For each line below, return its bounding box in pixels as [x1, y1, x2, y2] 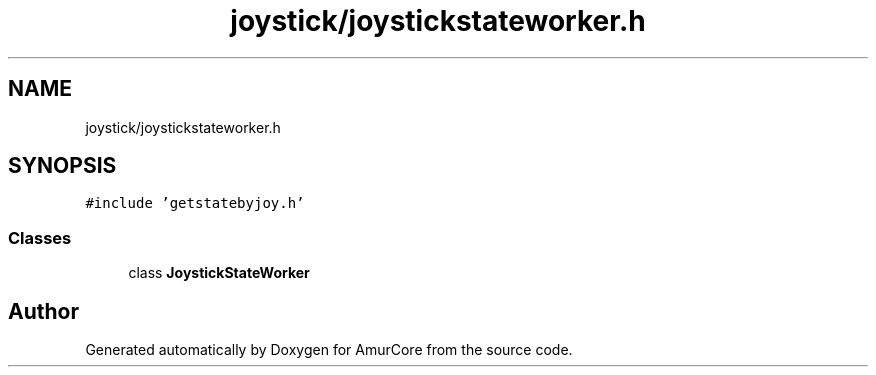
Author [8, 298, 79, 324]
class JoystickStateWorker [128, 264, 310, 282]
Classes [8, 227, 72, 248]
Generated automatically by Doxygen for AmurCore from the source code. [85, 341, 573, 359]
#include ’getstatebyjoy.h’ [85, 195, 305, 212]
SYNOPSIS [8, 153, 117, 179]
